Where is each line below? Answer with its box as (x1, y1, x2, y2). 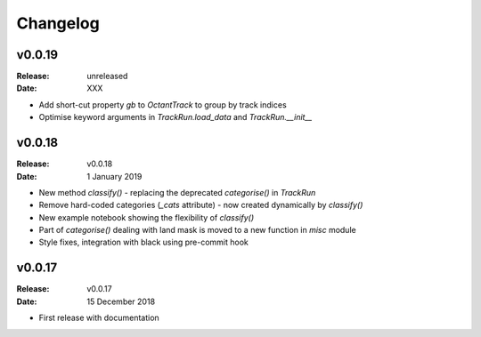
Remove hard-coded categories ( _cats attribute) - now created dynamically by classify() (38, 200, 363, 211)
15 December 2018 (86, 296, 156, 307)
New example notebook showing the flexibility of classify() (38, 212, 255, 222)
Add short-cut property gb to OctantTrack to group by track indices (38, 99, 287, 110)
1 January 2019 (86, 171, 143, 181)
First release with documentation (38, 312, 159, 324)
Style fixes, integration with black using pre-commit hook (38, 237, 249, 248)
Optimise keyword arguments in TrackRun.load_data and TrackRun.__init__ (38, 112, 313, 123)
